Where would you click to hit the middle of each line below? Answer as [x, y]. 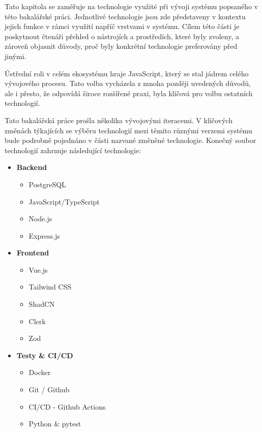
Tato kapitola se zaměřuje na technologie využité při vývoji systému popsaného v [132, 6]
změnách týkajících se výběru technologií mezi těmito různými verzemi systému [128, 130]
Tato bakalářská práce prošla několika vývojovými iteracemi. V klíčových [119, 120]
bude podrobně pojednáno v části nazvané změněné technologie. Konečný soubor [130, 140]
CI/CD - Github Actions [67, 406]
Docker [40, 372]
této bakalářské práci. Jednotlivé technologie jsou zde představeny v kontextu [125, 16]
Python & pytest [55, 424]
